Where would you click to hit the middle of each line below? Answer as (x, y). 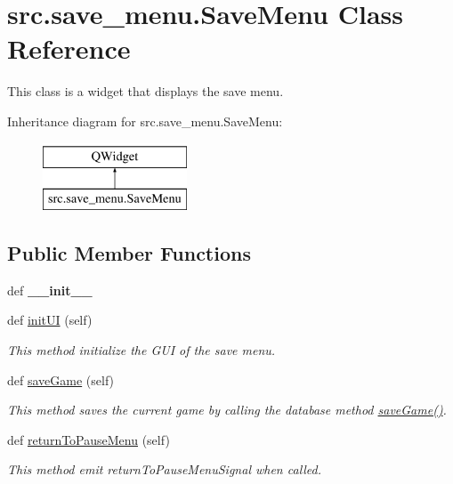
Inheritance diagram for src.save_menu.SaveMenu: (145, 121)
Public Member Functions (129, 253)
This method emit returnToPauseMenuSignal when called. (165, 469)
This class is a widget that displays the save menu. (146, 91)
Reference (69, 48)
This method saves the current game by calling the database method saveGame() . (227, 410)
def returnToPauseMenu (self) (89, 439)
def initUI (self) (50, 320)
